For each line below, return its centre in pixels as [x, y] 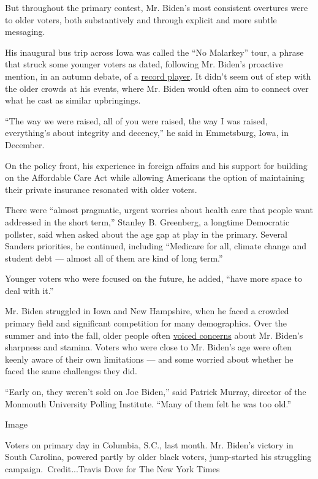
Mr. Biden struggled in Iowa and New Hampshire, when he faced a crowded [147, 311]
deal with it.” [29, 290]
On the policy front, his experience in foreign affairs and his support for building [156, 165]
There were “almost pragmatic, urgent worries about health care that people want [159, 210]
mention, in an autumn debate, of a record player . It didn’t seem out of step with [158, 76]
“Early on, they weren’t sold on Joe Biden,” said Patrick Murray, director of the [156, 392]
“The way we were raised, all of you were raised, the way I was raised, [136, 120]
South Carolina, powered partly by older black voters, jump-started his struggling [158, 457]
